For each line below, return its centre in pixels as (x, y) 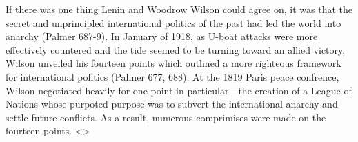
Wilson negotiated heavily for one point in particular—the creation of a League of (179, 90)
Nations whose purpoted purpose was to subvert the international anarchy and (172, 104)
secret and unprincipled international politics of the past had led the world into (173, 22)
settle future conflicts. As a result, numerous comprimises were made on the (166, 117)
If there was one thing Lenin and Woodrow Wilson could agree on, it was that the (179, 9)
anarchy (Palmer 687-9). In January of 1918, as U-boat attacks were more (162, 36)
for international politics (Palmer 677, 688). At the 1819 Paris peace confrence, (172, 76)
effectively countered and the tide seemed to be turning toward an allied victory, (176, 49)
